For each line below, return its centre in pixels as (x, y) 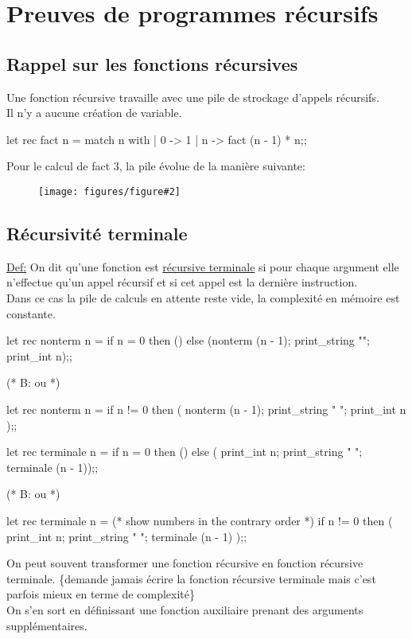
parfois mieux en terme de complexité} (101, 594)
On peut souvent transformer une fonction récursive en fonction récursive (185, 563)
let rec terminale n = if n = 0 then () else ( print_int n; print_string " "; (185, 452)
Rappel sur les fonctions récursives (152, 63)
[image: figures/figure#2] (109, 191)
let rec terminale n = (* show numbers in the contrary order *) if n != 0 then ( (200, 520)
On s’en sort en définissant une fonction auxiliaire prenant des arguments (185, 609)
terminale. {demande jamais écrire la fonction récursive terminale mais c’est (191, 578)
